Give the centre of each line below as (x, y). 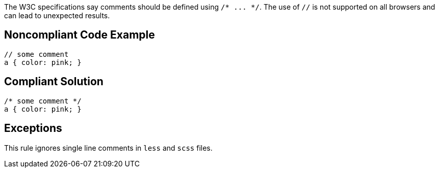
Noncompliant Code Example (80, 35)
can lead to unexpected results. (57, 15)
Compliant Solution (54, 82)
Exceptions (33, 128)
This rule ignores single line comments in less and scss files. (108, 148)
